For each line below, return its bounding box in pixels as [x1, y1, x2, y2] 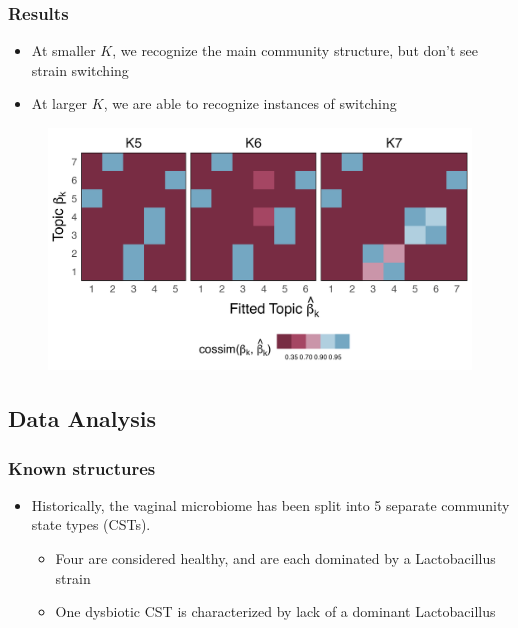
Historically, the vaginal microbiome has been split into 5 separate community [31, 494, 510, 515]
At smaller [31, 40, 96, 61]
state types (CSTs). [31, 514, 151, 535]
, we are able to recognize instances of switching [103, 93, 397, 114]
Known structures [8, 455, 156, 480]
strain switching [31, 59, 129, 80]
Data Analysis [8, 403, 157, 434]
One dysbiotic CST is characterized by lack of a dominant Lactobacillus [55, 601, 496, 622]
